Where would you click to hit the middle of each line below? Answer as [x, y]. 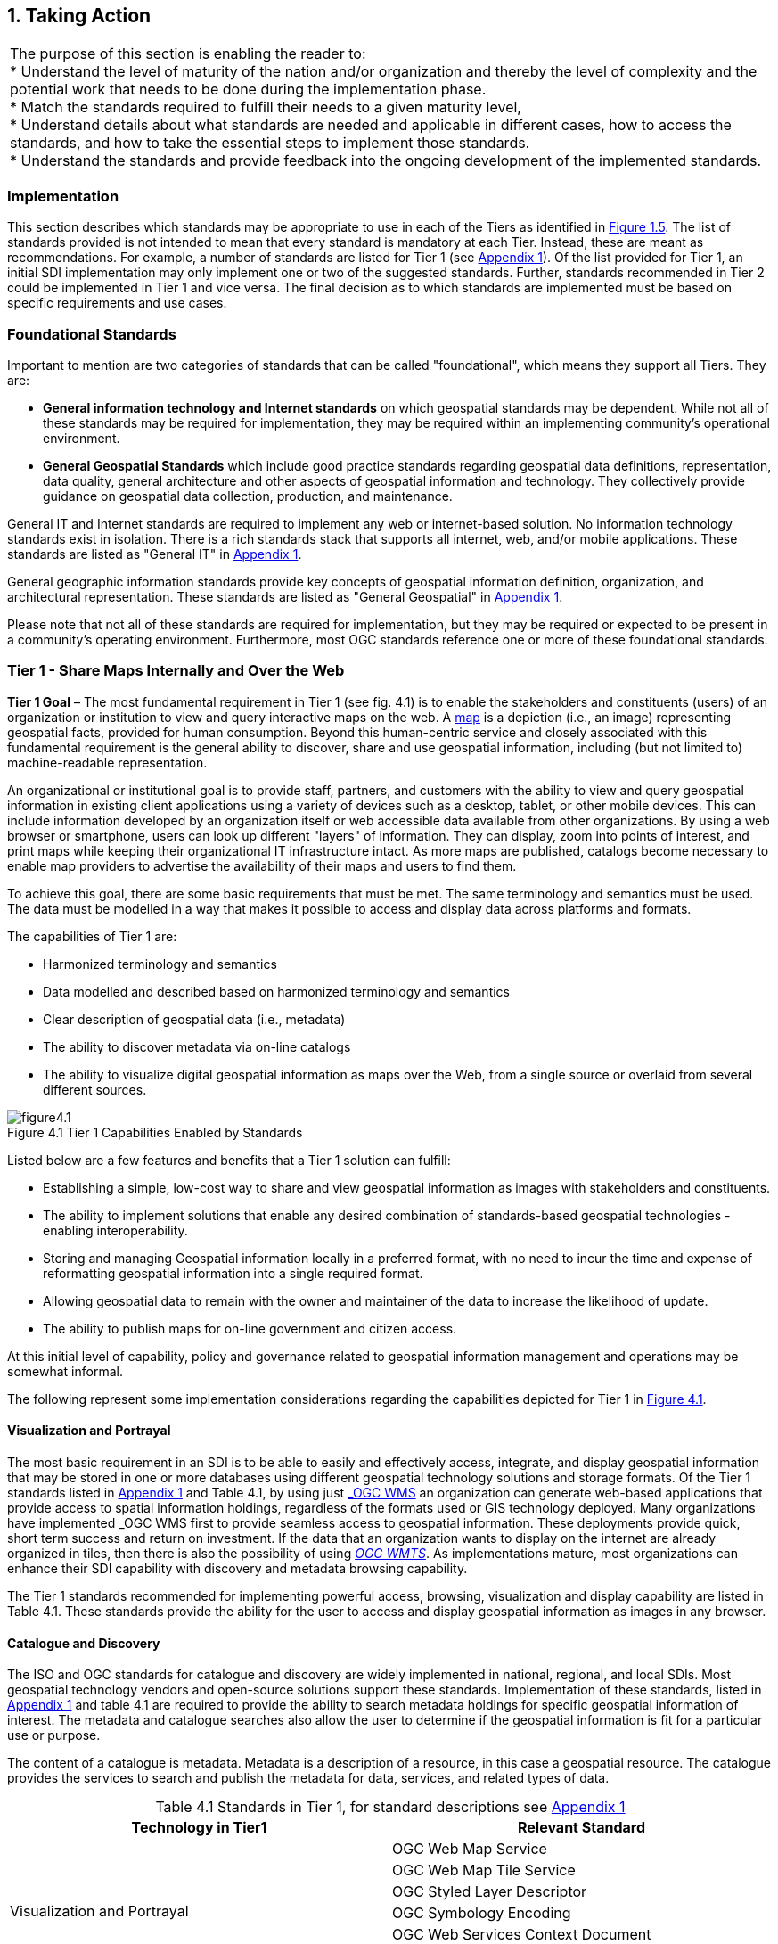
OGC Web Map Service [470, 1849]
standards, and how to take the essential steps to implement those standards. [270, 143]
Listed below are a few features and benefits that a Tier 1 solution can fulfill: [229, 1160]
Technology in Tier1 [199, 1828]
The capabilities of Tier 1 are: [92, 936]
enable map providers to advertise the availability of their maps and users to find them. [262, 865]
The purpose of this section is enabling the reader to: [188, 54]
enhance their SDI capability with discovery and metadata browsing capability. [237, 1568]
